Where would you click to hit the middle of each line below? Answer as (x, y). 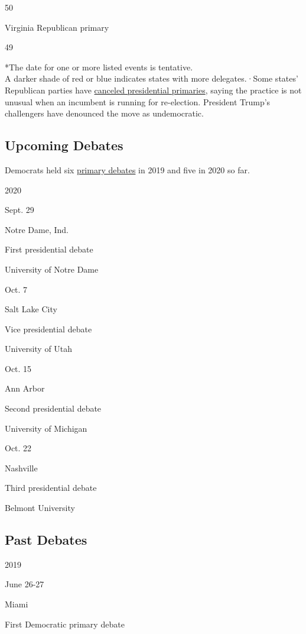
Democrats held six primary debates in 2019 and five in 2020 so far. (127, 169)
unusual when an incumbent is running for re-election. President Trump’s (138, 101)
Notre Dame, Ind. (37, 229)
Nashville (21, 468)
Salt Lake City (31, 309)
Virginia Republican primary (57, 27)
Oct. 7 (16, 289)
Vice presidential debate (48, 329)
